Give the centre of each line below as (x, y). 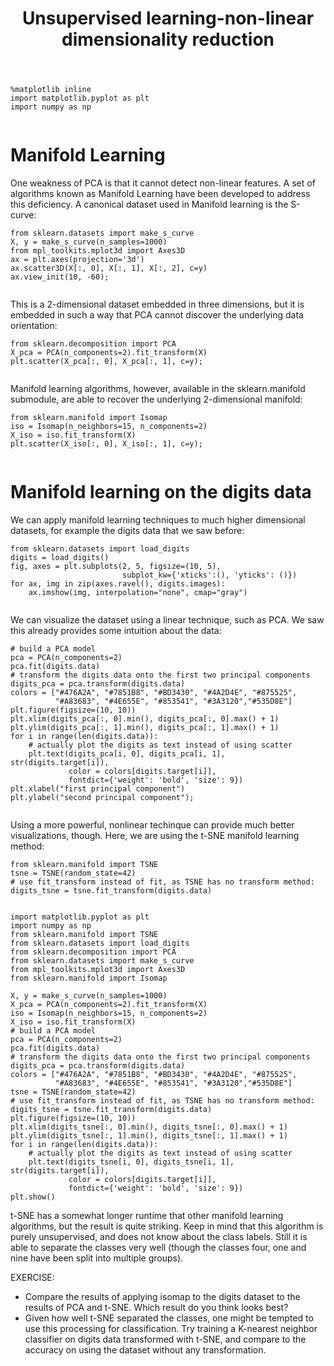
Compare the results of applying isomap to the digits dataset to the (162, 1297)
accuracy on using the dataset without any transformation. (145, 1350)
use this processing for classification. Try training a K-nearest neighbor (171, 1329)
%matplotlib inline (51, 90)
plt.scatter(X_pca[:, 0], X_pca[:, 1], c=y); (106, 362)
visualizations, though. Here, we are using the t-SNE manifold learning (155, 836)
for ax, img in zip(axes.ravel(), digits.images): (118, 584)
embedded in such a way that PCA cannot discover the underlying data (157, 315)
